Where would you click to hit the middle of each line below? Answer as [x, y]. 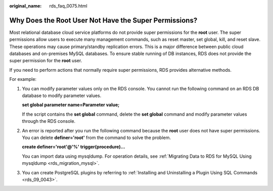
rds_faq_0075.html [69, 6]
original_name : [26, 6]
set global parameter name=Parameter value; [71, 105]
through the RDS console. [49, 121]
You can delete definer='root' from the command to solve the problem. [97, 137]
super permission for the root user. [46, 61]
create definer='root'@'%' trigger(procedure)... [74, 147]
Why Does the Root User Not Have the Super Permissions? [103, 20]
